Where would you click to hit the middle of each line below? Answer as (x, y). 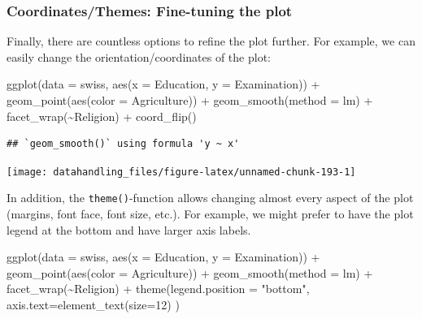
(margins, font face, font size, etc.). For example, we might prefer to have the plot (210, 214)
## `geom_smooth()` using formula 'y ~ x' (123, 144)
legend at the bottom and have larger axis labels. (129, 229)
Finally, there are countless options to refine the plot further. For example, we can (211, 41)
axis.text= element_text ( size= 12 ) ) (93, 305)
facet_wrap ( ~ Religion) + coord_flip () (102, 116)
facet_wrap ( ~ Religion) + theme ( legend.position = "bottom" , (158, 289)
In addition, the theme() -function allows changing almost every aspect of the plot (210, 198)
